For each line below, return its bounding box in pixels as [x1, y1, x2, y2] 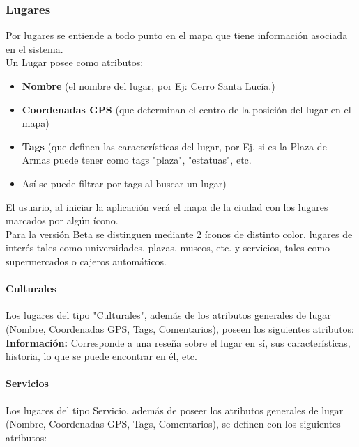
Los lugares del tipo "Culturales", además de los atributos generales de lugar [6, 308, 331, 322]
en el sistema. [6, 41, 63, 56]
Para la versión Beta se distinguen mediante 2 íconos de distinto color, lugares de [6, 226, 353, 241]
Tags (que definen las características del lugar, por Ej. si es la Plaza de [22, 139, 327, 153]
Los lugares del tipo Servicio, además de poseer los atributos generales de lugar [6, 402, 344, 417]
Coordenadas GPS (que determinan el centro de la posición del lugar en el [22, 102, 351, 116]
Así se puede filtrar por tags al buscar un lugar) [22, 175, 227, 190]
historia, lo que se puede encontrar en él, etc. [6, 349, 197, 363]
